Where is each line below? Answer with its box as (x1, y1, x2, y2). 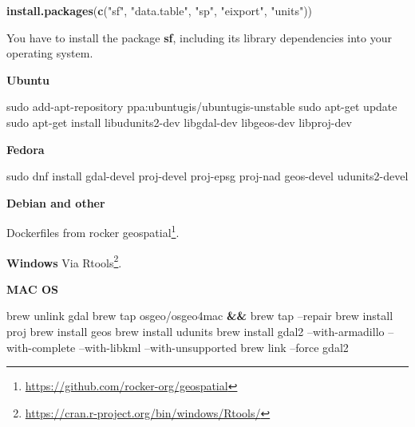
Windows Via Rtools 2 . (6, 251, 122, 271)
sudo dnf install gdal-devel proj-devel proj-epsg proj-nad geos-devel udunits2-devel (6, 168, 409, 184)
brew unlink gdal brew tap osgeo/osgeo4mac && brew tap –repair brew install (6, 307, 393, 324)
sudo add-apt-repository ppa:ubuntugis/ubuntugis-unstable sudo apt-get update (6, 98, 397, 115)
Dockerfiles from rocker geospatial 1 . (6, 222, 180, 240)
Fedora (6, 140, 45, 157)
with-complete (6, 338, 76, 355)
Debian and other (6, 194, 105, 211)
